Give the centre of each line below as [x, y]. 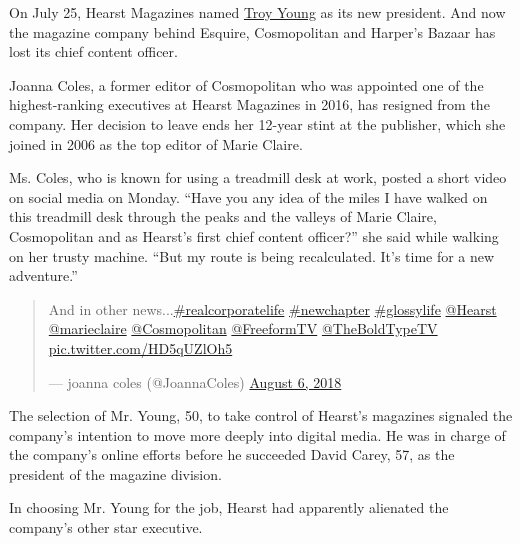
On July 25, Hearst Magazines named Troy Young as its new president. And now [257, 12]
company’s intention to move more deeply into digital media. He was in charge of [257, 434]
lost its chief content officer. [93, 51]
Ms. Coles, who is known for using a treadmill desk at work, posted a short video [258, 177]
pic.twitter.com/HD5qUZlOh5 [140, 347]
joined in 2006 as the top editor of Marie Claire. [156, 143]
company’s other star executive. [106, 527]
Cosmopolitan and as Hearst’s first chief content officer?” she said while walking [254, 235]
